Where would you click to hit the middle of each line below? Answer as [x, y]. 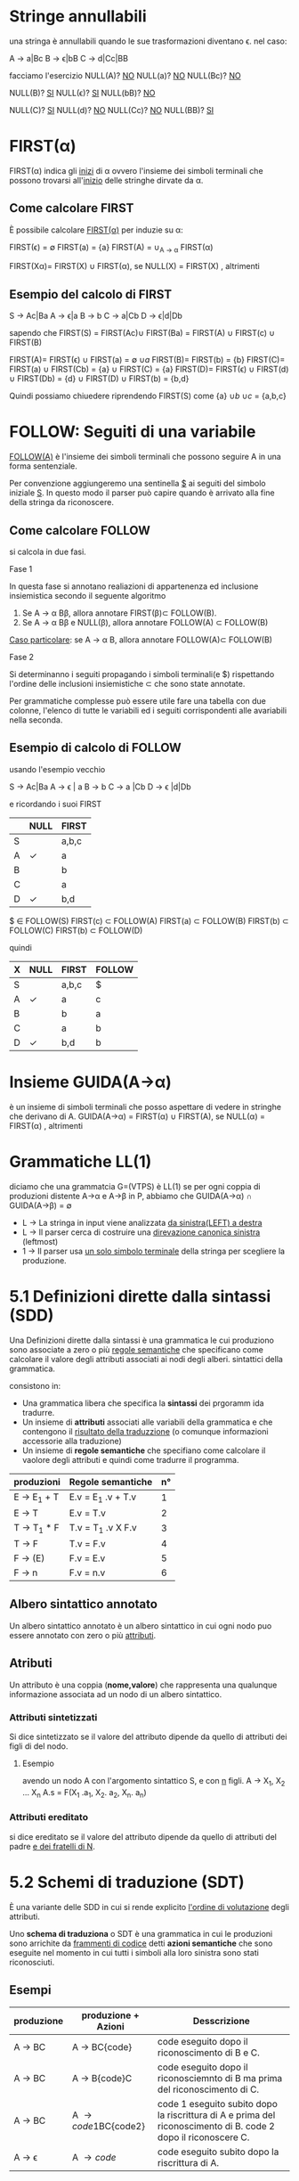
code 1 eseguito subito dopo [217, 2103]
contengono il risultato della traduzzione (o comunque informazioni [145, 1431]
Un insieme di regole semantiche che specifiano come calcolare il [144, 1450]
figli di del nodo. [39, 1746]
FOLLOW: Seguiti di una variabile [133, 432]
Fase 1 [21, 569]
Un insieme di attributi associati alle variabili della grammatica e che [147, 1422]
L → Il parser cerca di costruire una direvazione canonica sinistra [141, 1232]
